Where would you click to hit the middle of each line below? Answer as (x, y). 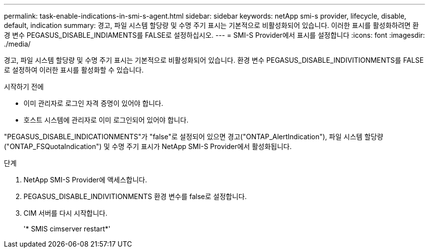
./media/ (17, 44)
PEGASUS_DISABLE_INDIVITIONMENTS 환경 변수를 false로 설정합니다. (135, 196)
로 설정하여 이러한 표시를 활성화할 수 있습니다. (74, 70)
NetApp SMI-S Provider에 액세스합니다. (85, 180)
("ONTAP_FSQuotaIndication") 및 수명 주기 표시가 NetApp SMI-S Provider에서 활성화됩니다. (148, 146)
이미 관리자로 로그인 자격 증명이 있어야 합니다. (94, 103)
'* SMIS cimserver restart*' (67, 229)
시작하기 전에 (24, 87)
